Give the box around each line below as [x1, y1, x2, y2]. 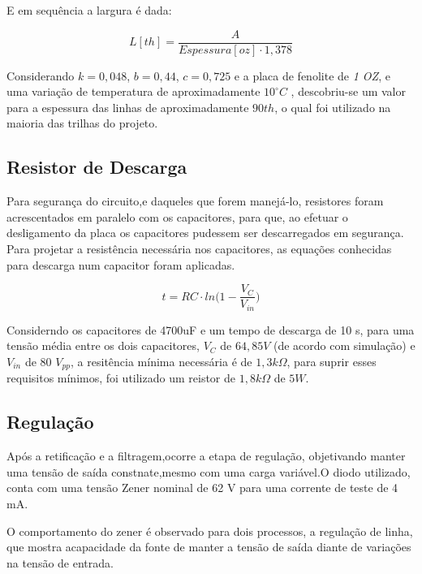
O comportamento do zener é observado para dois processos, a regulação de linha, [6, 522, 413, 539]
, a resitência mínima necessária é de [71, 352, 252, 369]
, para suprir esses [286, 352, 377, 369]
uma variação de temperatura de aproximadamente [6, 83, 261, 100]
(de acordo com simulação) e [273, 337, 416, 354]
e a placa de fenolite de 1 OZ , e [234, 67, 390, 84]
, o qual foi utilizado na [274, 98, 391, 115]
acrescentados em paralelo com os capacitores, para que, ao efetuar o [6, 208, 348, 225]
